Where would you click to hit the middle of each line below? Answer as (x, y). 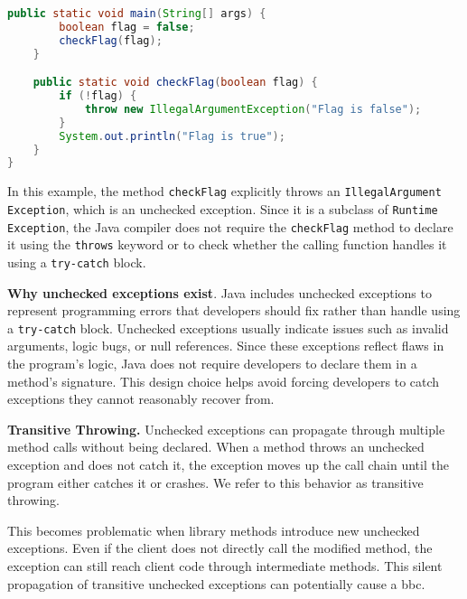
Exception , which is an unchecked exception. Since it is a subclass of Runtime (223, 208)
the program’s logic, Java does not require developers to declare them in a (212, 363)
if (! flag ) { (98, 96)
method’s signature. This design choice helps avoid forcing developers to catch (224, 381)
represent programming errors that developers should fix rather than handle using (234, 310)
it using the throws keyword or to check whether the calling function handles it (227, 244)
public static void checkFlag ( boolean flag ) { (175, 83)
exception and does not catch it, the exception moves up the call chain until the (228, 464)
